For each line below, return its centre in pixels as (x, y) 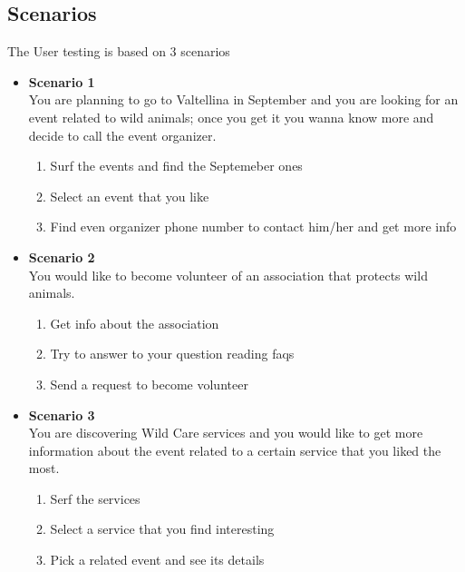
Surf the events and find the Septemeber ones (176, 166)
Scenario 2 (62, 256)
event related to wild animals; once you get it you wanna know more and (231, 117)
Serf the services (95, 498)
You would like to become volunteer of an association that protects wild (228, 275)
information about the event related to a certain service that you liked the (235, 450)
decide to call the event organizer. (122, 135)
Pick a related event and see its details (157, 560)
